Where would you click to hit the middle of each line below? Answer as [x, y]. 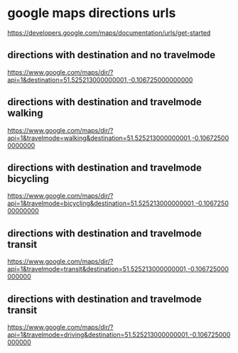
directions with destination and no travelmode [112, 55]
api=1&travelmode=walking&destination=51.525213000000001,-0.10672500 [118, 138]
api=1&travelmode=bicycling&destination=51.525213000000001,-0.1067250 [118, 203]
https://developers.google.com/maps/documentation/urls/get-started [109, 33]
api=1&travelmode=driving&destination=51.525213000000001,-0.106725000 [119, 335]
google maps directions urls [92, 13]
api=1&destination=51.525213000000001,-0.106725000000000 [100, 80]
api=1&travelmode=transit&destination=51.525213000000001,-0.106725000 [118, 269]
